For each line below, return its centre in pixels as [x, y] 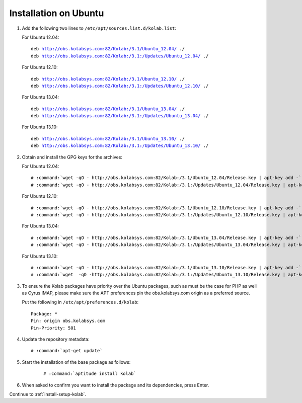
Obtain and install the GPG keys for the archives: [72, 157]
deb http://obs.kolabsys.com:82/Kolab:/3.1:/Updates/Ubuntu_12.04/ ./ [120, 56]
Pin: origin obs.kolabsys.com [68, 321]
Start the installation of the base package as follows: [76, 362]
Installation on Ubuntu [57, 13]
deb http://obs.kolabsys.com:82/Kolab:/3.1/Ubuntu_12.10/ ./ [108, 79]
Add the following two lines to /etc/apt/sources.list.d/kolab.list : [99, 28]
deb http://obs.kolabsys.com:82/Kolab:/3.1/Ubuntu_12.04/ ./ [108, 49]
